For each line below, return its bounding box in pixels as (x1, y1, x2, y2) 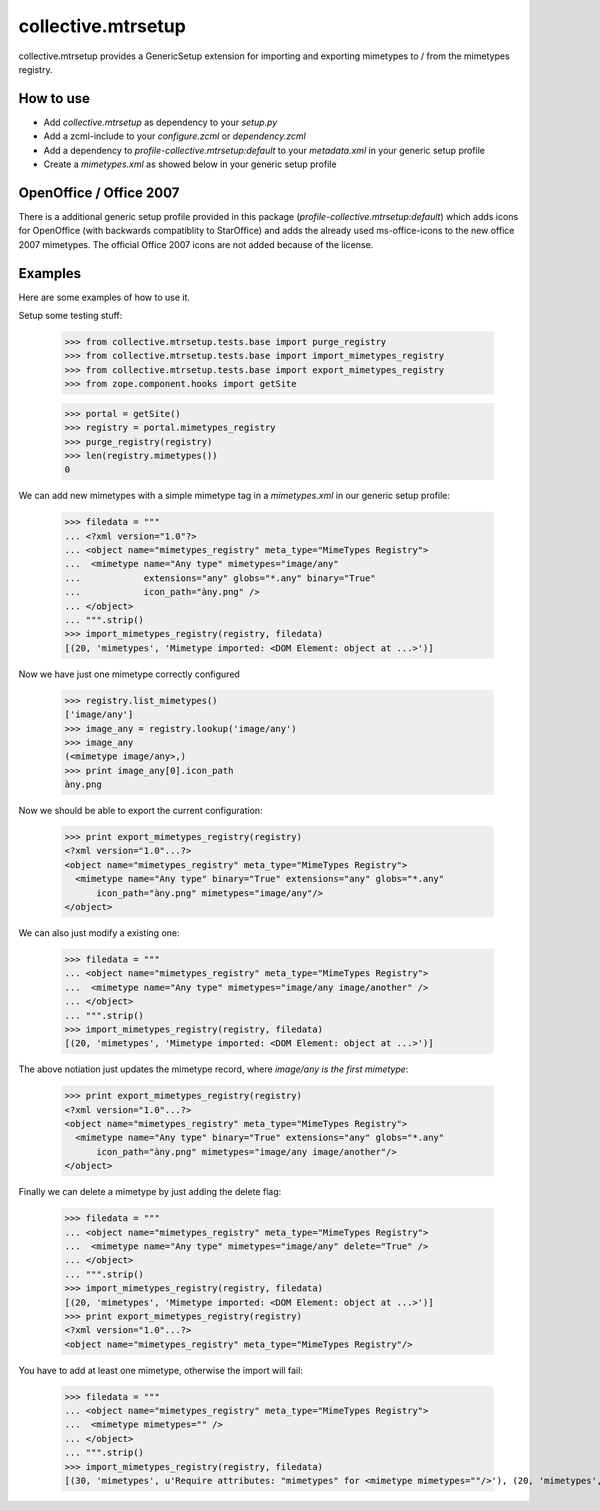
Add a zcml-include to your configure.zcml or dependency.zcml (43, 130, 307, 142)
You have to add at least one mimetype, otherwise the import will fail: (18, 1364, 304, 1376)
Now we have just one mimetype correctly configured (18, 668, 240, 680)
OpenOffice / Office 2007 (18, 184, 180, 201)
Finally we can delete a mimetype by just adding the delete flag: (18, 1186, 282, 1198)
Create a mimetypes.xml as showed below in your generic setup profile (43, 158, 337, 170)
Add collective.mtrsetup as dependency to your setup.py (43, 116, 278, 128)
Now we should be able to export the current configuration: (18, 805, 264, 817)
